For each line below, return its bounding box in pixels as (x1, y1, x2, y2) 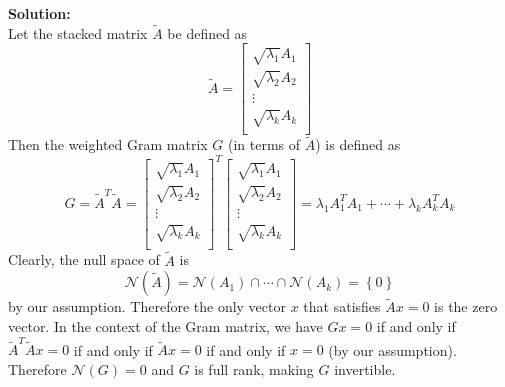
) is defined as (315, 134, 401, 155)
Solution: (8, 3, 71, 23)
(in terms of (228, 134, 301, 155)
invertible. (334, 358, 396, 379)
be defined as (167, 22, 248, 43)
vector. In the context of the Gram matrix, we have (8, 315, 323, 336)
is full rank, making (194, 358, 314, 379)
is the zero (434, 296, 498, 317)
